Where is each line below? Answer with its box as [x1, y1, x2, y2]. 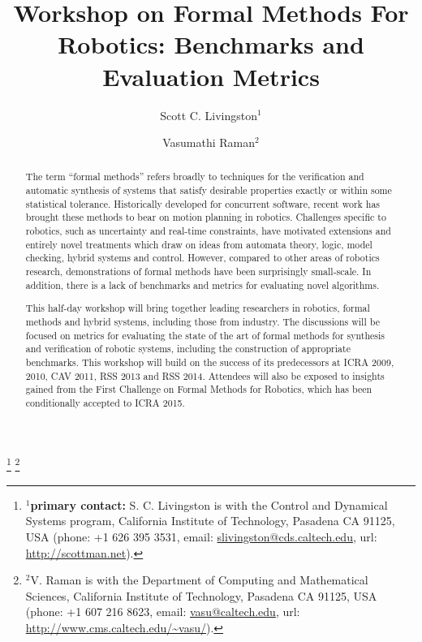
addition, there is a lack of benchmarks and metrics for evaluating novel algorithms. [25, 278, 380, 291]
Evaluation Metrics [102, 59, 320, 93]
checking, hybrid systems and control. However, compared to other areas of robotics [25, 251, 380, 265]
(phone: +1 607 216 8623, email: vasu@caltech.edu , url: [25, 603, 300, 620]
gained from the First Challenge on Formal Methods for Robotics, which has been [25, 382, 372, 396]
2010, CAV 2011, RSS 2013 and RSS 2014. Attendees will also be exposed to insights [25, 368, 385, 382]
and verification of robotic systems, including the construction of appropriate [25, 342, 351, 355]
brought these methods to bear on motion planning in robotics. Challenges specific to [25, 210, 386, 224]
